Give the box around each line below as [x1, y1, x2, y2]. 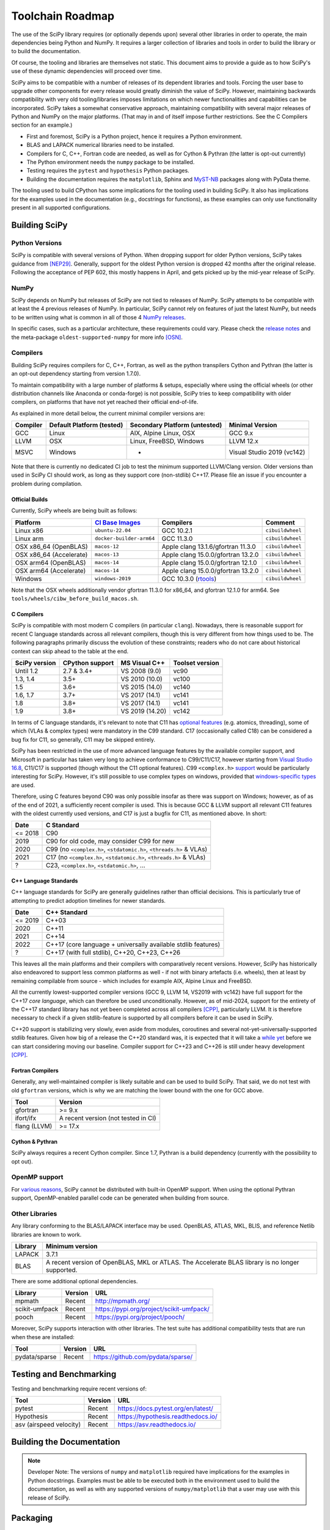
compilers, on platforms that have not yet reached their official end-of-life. [11, 398, 199, 406]
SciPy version [15, 659, 56, 667]
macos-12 [95, 543, 119, 550]
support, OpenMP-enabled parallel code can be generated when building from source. [11, 1194, 229, 1202]
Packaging [11, 1513, 53, 1523]
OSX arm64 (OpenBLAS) [15, 558, 86, 567]
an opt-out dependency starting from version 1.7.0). [11, 370, 141, 378]
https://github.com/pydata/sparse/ [93, 1353, 193, 1361]
